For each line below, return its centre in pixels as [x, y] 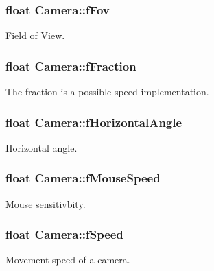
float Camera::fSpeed [64, 234]
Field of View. [35, 35]
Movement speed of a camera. [68, 260]
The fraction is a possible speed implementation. [107, 92]
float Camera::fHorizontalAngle [94, 122]
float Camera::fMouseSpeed [83, 178]
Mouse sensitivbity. [46, 203]
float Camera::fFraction [71, 66]
